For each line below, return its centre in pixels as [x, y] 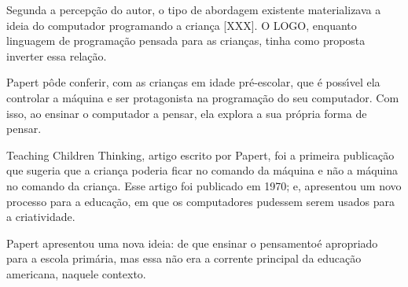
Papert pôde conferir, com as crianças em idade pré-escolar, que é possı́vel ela [193, 82]
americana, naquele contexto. [76, 273]
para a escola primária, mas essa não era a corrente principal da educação [184, 258]
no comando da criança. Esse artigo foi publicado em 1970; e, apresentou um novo [204, 185]
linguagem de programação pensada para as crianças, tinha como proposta [186, 40]
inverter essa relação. [57, 55]
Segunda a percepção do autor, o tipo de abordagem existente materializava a [194, 9]
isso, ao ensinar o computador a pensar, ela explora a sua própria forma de [187, 113]
